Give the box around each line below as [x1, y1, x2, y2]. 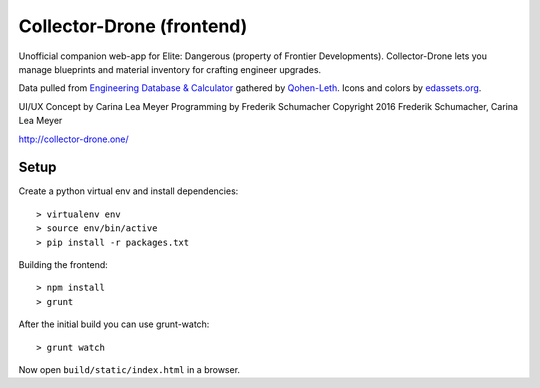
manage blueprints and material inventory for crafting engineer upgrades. [18, 63, 322, 75]
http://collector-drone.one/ [18, 133, 129, 145]
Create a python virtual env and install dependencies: [18, 185, 239, 197]
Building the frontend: [18, 258, 109, 270]
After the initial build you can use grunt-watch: [18, 318, 210, 330]
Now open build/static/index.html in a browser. [18, 363, 240, 375]
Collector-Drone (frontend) [18, 15, 248, 37]
